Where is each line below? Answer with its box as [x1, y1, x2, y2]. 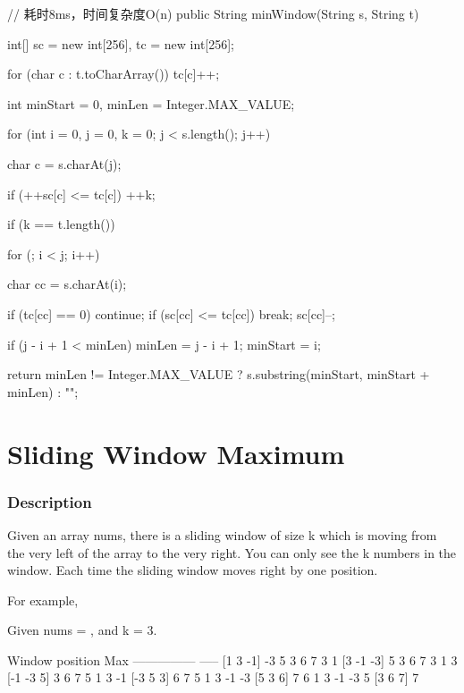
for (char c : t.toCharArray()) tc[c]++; [7, 64, 220, 83]
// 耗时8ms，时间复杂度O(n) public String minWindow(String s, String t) [7, 4, 419, 22]
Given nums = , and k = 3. [7, 621, 157, 639]
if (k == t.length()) [7, 215, 115, 233]
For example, [7, 590, 79, 609]
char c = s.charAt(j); [7, 154, 122, 173]
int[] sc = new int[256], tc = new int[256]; [7, 34, 235, 53]
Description [7, 490, 92, 512]
